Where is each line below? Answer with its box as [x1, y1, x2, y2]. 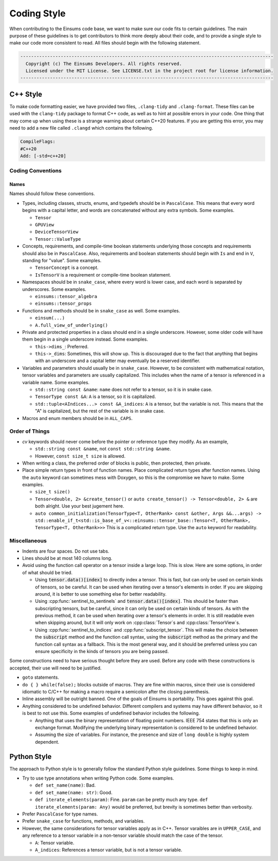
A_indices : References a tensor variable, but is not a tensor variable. [35, 847, 182, 853]
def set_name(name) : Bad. [35, 782, 96, 788]
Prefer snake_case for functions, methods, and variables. [22, 818, 145, 824]
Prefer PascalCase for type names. [22, 811, 98, 817]
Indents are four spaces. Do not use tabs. [22, 548, 109, 554]
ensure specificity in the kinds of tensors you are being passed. [35, 648, 169, 655]
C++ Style [9, 90, 42, 98]
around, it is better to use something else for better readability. [35, 591, 167, 597]
